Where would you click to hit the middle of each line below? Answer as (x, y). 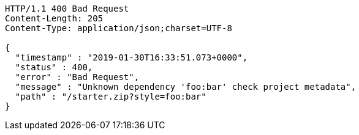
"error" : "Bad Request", (77, 77)
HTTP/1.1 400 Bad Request (67, 9)
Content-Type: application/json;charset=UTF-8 (119, 28)
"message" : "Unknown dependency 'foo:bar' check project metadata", (186, 87)
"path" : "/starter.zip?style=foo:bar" (111, 97)
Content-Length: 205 (54, 18)
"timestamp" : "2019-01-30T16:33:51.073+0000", (131, 57)
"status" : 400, (54, 67)
